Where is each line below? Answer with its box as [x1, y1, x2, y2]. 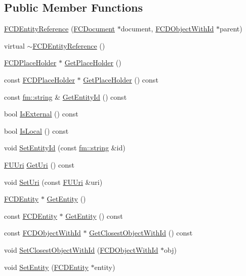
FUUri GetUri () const [4, 159, 74, 170]
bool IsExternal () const [4, 108, 78, 119]
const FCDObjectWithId [4, 227, 81, 238]
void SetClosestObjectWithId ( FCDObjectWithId [4, 244, 158, 255]
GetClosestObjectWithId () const [89, 227, 193, 238]
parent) [219, 23, 242, 34]
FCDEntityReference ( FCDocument [4, 23, 115, 34]
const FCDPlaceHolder [4, 74, 75, 85]
